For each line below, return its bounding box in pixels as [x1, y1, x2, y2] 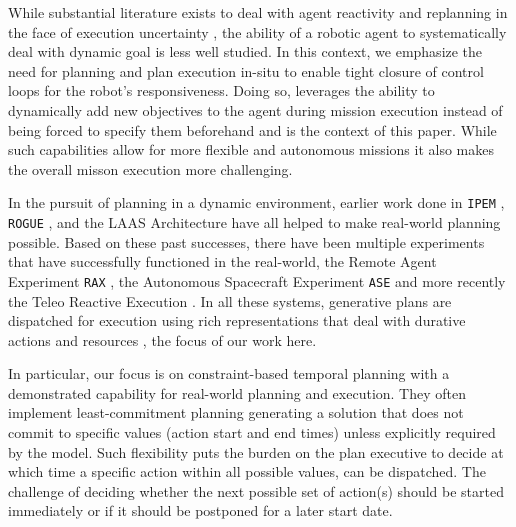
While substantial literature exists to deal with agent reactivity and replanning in [8, 2, 508, 22]
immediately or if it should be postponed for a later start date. [8, 500, 393, 521]
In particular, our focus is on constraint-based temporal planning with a [8, 363, 450, 384]
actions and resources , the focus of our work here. [8, 329, 317, 350]
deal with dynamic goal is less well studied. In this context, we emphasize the [8, 41, 483, 62]
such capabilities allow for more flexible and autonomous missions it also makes [8, 139, 494, 160]
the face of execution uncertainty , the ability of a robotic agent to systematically [8, 21, 507, 42]
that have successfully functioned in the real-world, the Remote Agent [8, 251, 437, 272]
